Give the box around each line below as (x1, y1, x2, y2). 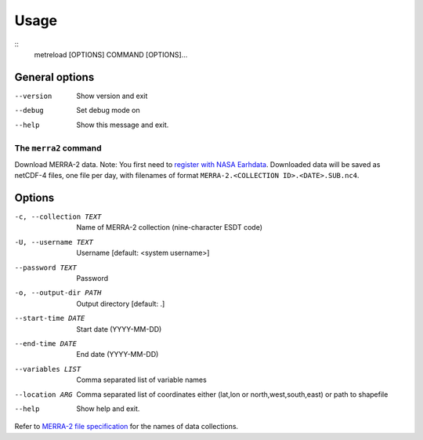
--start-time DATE (14, 314, 85, 323)
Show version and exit (76, 91, 148, 100)
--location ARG (14, 390, 74, 399)
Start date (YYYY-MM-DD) (76, 324, 162, 333)
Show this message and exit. (76, 120, 169, 129)
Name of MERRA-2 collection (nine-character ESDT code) (76, 223, 262, 232)
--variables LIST (14, 365, 81, 373)
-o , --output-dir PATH (14, 289, 102, 297)
